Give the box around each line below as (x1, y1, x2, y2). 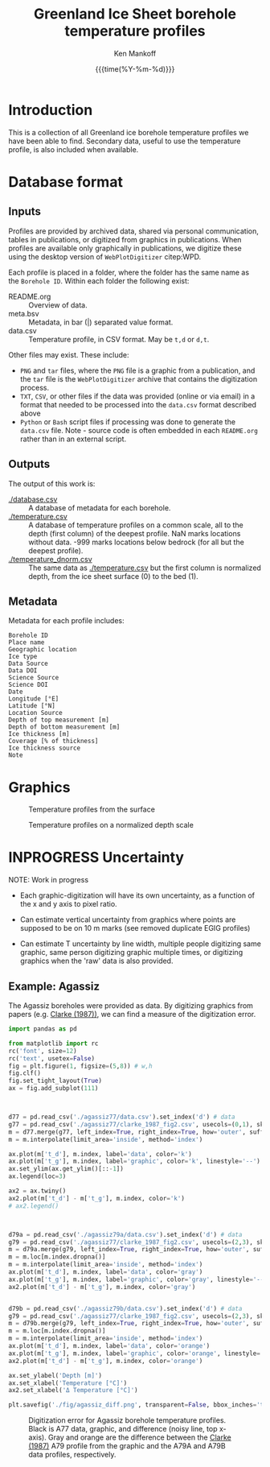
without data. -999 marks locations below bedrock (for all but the (28, 537, 245, 547)
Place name (8, 638, 45, 647)
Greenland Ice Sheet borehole (33, 5, 237, 23)
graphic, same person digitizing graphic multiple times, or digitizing (19, 948, 243, 957)
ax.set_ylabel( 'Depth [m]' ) (8, 1371, 103, 1379)
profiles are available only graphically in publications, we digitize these (8, 243, 243, 253)
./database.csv (8, 494, 58, 504)
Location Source (8, 709, 63, 717)
